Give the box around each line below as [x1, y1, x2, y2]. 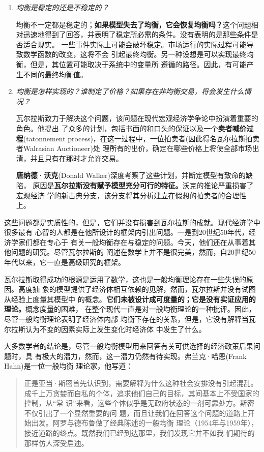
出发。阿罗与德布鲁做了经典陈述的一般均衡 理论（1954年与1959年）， [31, 417, 258, 428]
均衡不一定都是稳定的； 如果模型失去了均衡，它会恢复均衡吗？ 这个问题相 [16, 19, 258, 29]
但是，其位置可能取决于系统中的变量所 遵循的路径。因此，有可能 [30, 58, 247, 69]
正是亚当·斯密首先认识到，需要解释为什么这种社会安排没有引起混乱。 [24, 378, 258, 388]
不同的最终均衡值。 [23, 69, 87, 79]
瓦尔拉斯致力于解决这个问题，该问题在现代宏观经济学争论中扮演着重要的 [16, 113, 258, 124]
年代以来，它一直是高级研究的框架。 [4, 257, 125, 267]
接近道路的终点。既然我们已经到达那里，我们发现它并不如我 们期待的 [24, 427, 255, 438]
